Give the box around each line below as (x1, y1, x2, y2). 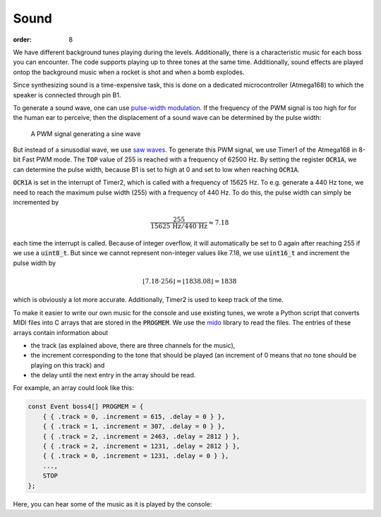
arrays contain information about (13, 328, 109, 336)
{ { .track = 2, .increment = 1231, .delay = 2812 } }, (42, 442, 241, 451)
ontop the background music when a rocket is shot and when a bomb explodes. (13, 68, 245, 76)
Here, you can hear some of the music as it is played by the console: (13, 499, 212, 508)
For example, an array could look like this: (13, 384, 134, 392)
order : (13, 35, 32, 44)
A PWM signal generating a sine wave (30, 129, 141, 138)
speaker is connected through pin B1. (13, 90, 121, 99)
